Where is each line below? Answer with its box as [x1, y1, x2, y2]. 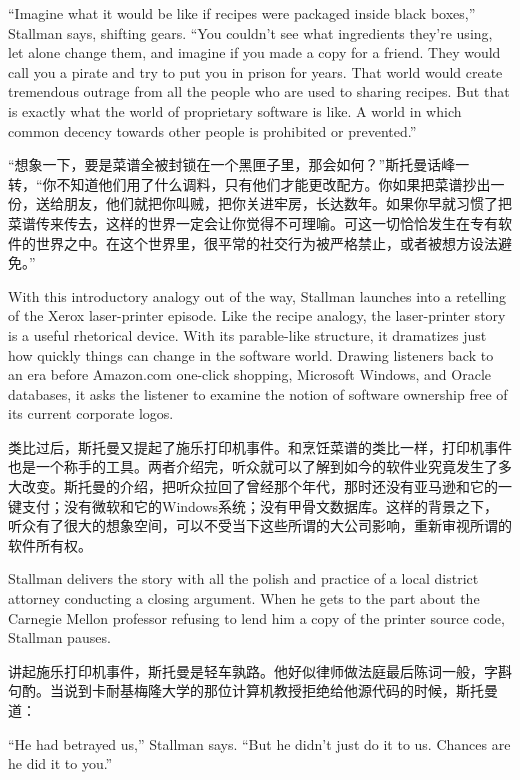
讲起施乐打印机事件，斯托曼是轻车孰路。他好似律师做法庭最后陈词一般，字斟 [8, 660, 512, 681]
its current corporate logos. [8, 403, 174, 424]
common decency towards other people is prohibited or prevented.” [8, 120, 417, 141]
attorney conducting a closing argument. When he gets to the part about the [8, 588, 480, 609]
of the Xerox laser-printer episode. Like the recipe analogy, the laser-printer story [8, 305, 506, 326]
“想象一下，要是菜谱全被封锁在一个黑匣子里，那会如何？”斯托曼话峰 [8, 154, 456, 175]
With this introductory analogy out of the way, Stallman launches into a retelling [8, 285, 507, 306]
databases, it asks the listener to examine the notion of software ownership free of [8, 383, 508, 404]
